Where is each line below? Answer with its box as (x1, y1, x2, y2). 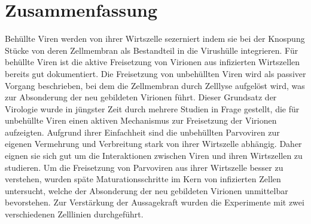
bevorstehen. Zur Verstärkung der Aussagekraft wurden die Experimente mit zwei (5, 196, 304, 208)
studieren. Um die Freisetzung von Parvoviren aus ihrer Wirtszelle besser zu (5, 161, 283, 173)
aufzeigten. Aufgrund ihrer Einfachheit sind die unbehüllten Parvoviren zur (5, 125, 280, 138)
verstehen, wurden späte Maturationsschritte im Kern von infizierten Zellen (5, 173, 281, 185)
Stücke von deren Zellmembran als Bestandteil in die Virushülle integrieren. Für (5, 44, 298, 56)
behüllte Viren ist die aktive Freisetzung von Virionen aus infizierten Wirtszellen (5, 56, 300, 68)
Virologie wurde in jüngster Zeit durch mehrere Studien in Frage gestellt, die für (5, 102, 300, 115)
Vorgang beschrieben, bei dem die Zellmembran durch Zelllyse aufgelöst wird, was (5, 79, 305, 91)
